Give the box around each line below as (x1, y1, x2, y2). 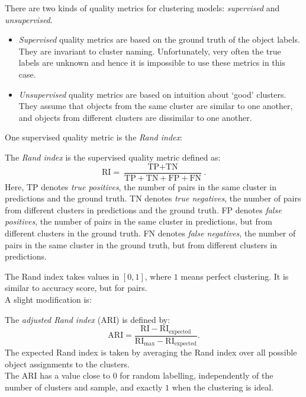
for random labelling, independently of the (120, 369, 273, 382)
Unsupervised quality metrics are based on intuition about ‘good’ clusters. (18, 88, 286, 100)
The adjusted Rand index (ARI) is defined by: (5, 313, 170, 325)
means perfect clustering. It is (181, 270, 289, 282)
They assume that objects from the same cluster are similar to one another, (18, 100, 293, 112)
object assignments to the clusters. (5, 357, 130, 370)
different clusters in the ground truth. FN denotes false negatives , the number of (5, 226, 296, 239)
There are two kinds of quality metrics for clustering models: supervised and (5, 2, 280, 14)
